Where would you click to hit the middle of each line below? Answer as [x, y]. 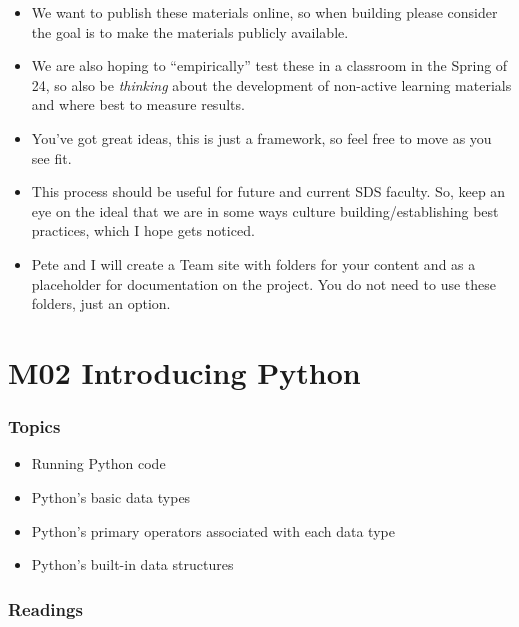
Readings [45, 608]
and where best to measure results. [138, 104]
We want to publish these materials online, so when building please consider [264, 12]
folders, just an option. [101, 303]
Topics [34, 426]
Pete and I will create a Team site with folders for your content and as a [253, 263]
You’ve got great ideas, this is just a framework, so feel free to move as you [261, 137]
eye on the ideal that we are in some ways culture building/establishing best [265, 210]
